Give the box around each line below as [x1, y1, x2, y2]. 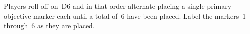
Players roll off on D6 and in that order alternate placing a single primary [4, 1, 232, 11]
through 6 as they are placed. [4, 20, 95, 31]
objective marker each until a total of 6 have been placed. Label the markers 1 [4, 10, 246, 21]
